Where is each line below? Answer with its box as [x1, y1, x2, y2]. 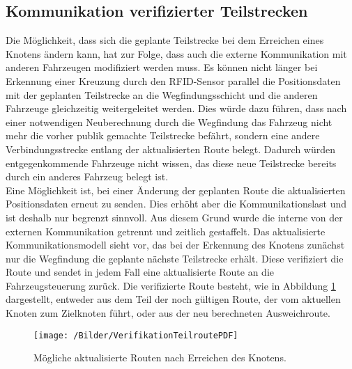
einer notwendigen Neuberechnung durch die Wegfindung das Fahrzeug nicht [6, 114, 332, 129]
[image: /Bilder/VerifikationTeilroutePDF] [33, 330, 238, 340]
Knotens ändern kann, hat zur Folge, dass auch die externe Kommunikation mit [6, 46, 347, 61]
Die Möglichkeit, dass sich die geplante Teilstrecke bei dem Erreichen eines [6, 33, 324, 47]
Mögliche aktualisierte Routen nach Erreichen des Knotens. [33, 350, 286, 365]
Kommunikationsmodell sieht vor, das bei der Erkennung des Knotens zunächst [6, 237, 345, 252]
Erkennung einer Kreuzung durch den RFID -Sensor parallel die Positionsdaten [6, 73, 341, 88]
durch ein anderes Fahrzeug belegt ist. [6, 169, 169, 184]
